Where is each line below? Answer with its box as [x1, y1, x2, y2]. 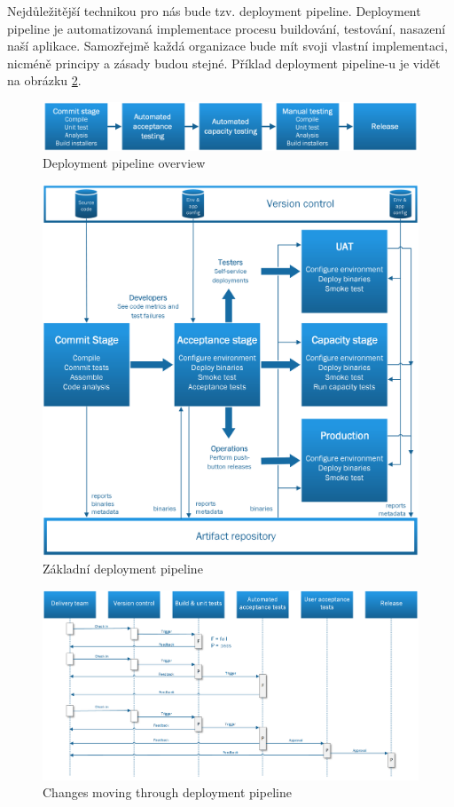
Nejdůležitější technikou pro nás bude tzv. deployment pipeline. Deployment [7, 2, 421, 20]
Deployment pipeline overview [43, 154, 206, 172]
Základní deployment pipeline [43, 559, 203, 578]
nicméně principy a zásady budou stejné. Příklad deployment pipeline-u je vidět [7, 53, 441, 72]
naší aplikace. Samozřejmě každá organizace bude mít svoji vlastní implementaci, [7, 36, 448, 55]
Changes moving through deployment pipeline [43, 783, 292, 802]
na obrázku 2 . [7, 71, 82, 90]
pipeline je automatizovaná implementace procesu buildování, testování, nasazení [7, 19, 446, 37]
